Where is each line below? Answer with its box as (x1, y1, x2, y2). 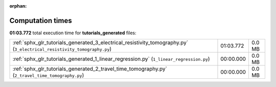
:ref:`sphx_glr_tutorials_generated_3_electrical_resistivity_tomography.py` (12, 39, 189, 46)
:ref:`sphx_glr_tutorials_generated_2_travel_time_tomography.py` (12, 66, 167, 73)
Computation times (9, 16, 72, 25)
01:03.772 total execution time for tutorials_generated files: (9, 30, 136, 36)
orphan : (9, 3, 27, 9)
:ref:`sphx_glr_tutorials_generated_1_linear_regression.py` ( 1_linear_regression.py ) (12, 55, 210, 62)
